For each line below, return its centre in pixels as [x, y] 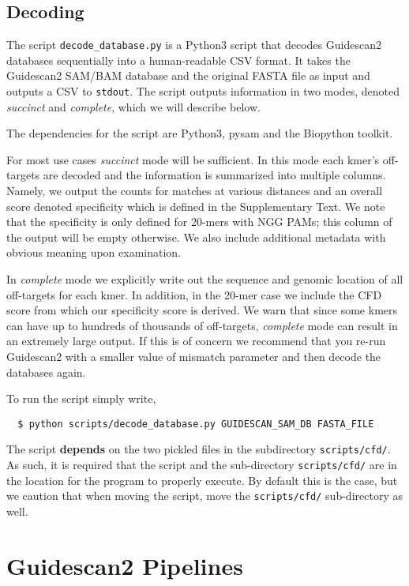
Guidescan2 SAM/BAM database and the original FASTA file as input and [188, 75]
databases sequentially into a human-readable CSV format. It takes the [178, 60]
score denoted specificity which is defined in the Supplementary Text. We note [196, 206]
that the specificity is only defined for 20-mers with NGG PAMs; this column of [199, 222]
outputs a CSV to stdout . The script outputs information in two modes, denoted [203, 91]
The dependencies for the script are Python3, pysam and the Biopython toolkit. [200, 133]
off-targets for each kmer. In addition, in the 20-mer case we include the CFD [194, 294]
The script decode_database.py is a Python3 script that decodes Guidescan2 [194, 45]
